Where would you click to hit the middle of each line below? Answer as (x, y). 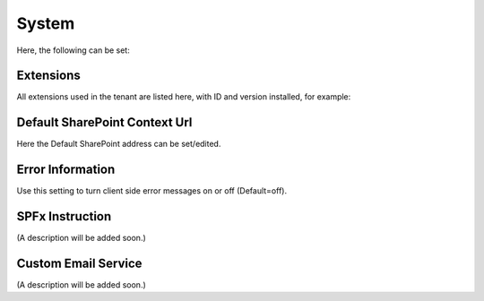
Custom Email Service (79, 263)
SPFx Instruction (64, 216)
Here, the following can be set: (73, 50)
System (46, 23)
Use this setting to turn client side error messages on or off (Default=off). (151, 191)
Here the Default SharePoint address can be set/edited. (119, 144)
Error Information (66, 170)
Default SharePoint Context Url (104, 122)
